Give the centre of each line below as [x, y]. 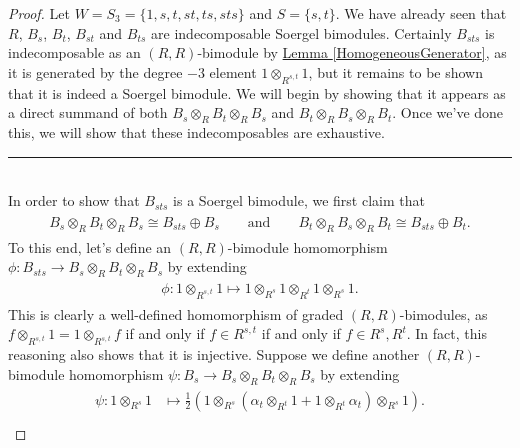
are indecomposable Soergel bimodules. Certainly [301, 32]
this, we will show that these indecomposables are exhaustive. [196, 131]
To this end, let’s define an [90, 246]
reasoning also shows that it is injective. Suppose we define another [214, 354]
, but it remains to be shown [395, 71]
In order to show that [74, 200]
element [233, 71]
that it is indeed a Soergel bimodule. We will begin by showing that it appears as [257, 92]
